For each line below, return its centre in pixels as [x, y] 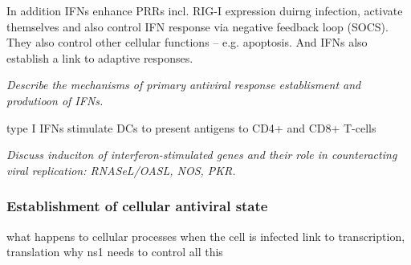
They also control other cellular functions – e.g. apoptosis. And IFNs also [187, 42]
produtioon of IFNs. [55, 100]
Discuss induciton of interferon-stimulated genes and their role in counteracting [202, 155]
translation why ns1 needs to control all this [115, 252]
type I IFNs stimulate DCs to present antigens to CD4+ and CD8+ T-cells [191, 127]
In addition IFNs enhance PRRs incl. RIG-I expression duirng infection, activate [205, 10]
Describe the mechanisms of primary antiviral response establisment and [184, 85]
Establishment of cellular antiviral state [137, 206]
